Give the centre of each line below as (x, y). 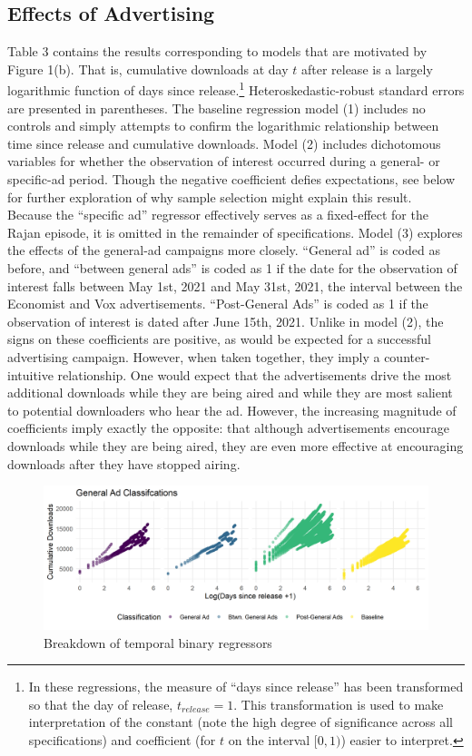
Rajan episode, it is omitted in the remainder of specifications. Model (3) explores (235, 232)
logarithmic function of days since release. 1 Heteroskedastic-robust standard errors (236, 89)
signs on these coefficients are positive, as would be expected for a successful (219, 339)
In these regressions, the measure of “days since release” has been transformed (246, 687)
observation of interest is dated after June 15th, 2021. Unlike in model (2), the (226, 321)
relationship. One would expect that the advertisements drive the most (255, 374)
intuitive (30, 374)
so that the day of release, (101, 704)
